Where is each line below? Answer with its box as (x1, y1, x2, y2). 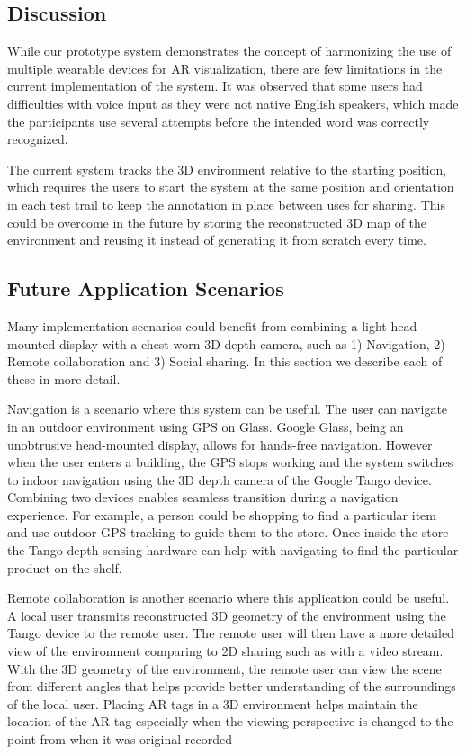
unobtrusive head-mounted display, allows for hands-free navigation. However (7, 435, 433, 453)
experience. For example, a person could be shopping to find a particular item (7, 505, 436, 524)
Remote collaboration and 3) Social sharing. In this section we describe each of (7, 352, 443, 371)
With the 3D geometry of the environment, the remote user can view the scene (7, 659, 442, 678)
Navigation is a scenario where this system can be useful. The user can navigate (7, 399, 448, 418)
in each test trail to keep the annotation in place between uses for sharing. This (7, 194, 445, 213)
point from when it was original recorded (7, 730, 232, 748)
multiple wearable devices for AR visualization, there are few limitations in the (7, 58, 443, 77)
